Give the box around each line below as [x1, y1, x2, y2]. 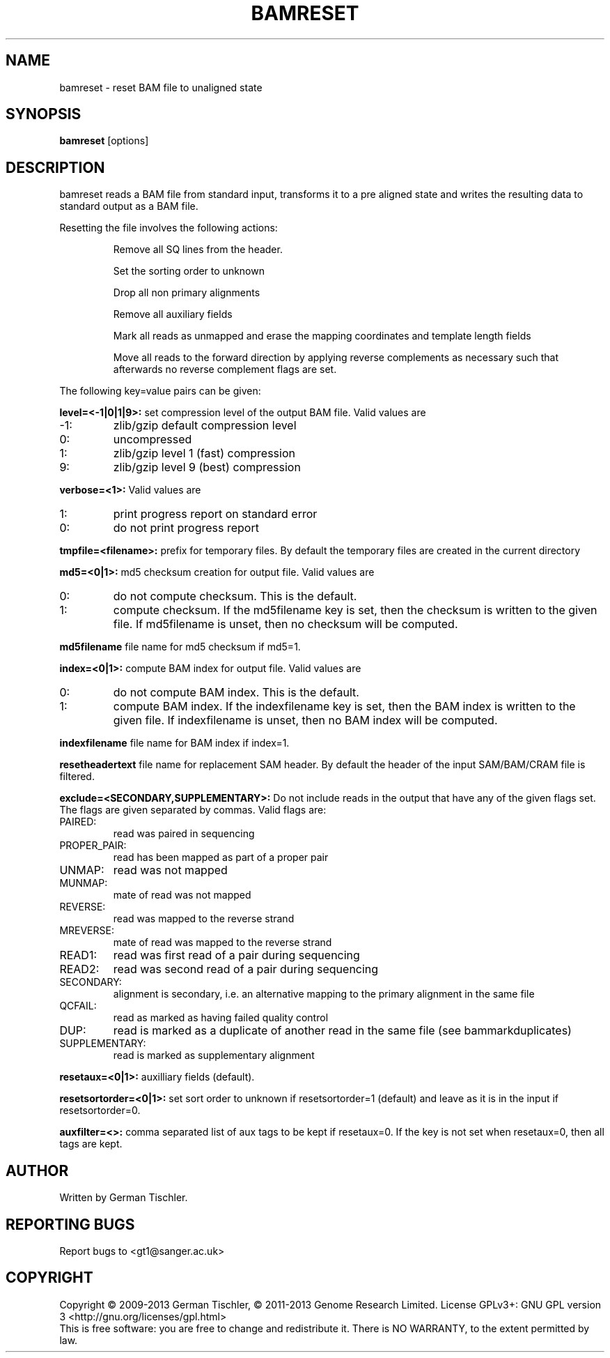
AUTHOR [6, 1161, 69, 1180]
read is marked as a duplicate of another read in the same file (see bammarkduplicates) [113, 1023, 572, 1038]
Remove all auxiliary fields [113, 308, 233, 321]
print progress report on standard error [113, 507, 318, 521]
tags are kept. [59, 1138, 123, 1150]
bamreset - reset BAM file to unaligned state [59, 81, 263, 93]
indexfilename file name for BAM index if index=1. [59, 737, 290, 749]
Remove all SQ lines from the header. [113, 243, 283, 256]
